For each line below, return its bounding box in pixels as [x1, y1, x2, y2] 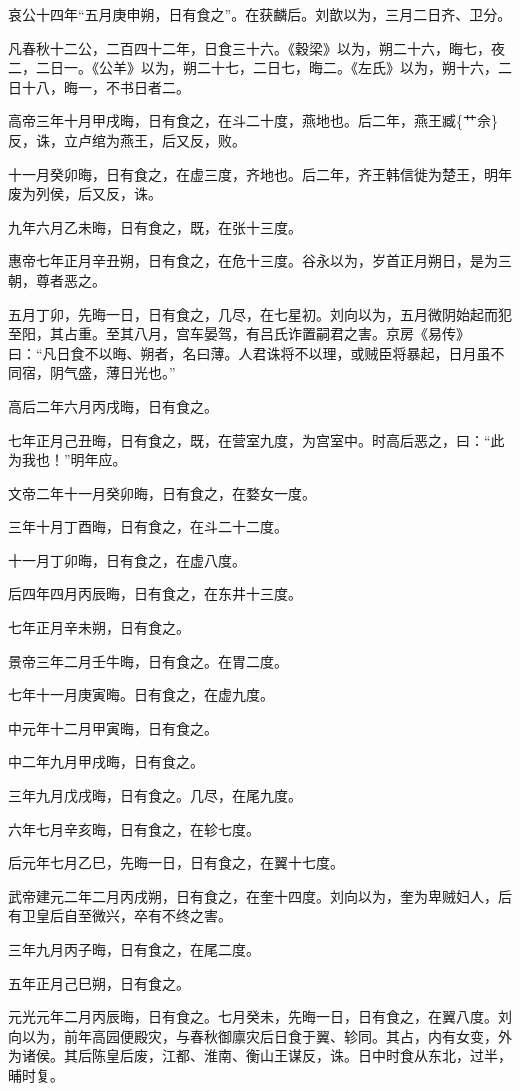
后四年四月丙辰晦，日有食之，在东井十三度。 [8, 583, 302, 604]
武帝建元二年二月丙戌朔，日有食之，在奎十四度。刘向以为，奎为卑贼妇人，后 [8, 885, 512, 906]
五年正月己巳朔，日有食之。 [8, 972, 190, 993]
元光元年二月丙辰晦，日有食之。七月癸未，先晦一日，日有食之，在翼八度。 [8, 1006, 498, 1027]
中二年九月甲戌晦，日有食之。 [8, 751, 204, 772]
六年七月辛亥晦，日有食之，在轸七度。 [8, 818, 260, 839]
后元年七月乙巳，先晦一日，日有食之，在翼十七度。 [8, 852, 344, 873]
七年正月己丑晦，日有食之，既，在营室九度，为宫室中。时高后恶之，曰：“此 [8, 429, 505, 450]
